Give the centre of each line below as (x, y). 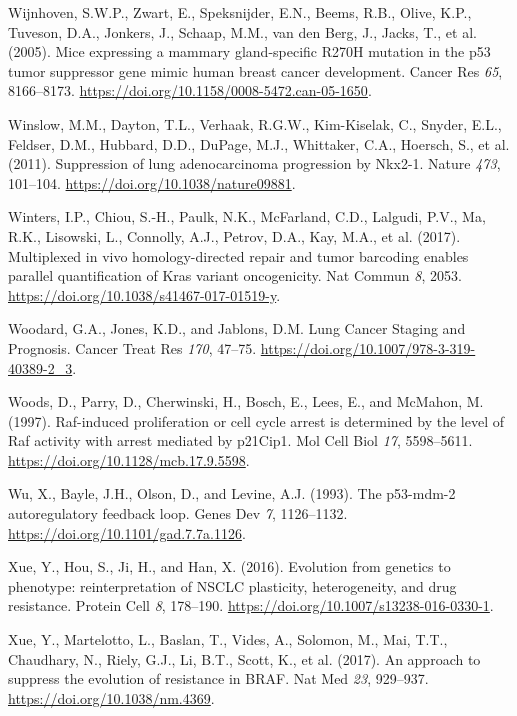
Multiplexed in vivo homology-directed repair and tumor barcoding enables (238, 255)
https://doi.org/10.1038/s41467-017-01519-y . (144, 294)
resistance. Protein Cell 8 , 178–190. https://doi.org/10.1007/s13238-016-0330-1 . (251, 605)
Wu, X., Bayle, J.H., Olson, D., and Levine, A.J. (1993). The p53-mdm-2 (232, 493)
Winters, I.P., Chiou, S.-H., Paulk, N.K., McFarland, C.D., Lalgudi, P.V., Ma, (247, 216)
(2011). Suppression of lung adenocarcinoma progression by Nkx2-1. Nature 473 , (254, 163)
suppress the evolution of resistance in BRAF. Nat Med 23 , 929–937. (218, 678)
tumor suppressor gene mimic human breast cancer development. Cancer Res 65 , (255, 70)
